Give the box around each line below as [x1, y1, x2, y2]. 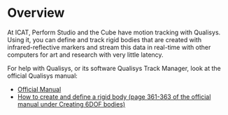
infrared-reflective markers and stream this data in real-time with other [7, 43, 211, 51]
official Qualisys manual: [7, 72, 78, 80]
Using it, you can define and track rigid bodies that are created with [7, 35, 201, 43]
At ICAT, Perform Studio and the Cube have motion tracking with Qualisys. [7, 28, 221, 36]
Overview [7, 5, 65, 21]
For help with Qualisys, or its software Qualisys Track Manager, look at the [7, 64, 222, 72]
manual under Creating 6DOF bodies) [17, 100, 126, 108]
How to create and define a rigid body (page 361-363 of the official [17, 93, 211, 101]
